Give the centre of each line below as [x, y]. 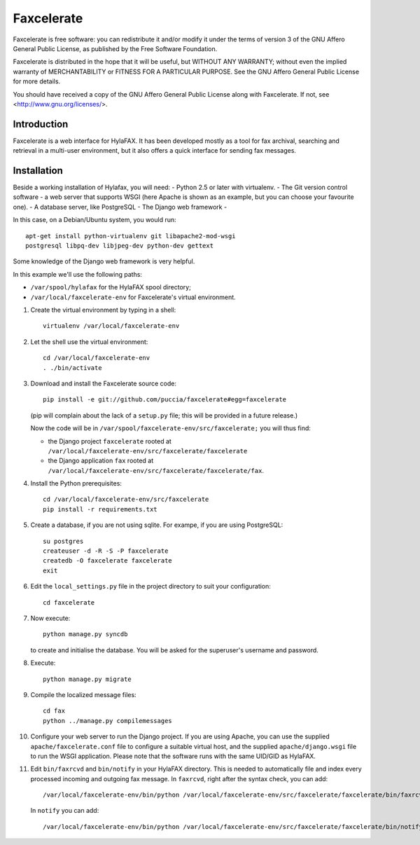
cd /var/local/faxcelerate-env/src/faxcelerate [126, 500]
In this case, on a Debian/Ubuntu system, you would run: [94, 220]
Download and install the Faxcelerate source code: [104, 383]
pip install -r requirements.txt [100, 509]
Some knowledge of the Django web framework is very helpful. [104, 261]
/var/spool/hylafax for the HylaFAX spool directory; [111, 287]
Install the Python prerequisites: [76, 483]
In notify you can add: [65, 811]
